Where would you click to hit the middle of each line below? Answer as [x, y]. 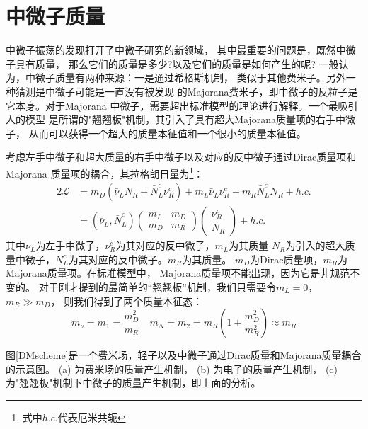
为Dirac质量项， [287, 259]
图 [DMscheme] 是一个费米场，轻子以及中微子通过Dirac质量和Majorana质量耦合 [184, 355]
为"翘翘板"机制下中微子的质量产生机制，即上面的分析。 [133, 383]
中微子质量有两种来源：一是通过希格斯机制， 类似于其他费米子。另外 [185, 78]
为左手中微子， [70, 245]
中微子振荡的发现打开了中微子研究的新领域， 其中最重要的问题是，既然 [171, 50]
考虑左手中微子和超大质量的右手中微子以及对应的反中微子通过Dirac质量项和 [181, 157]
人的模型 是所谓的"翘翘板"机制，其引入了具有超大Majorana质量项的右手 [171, 119]
